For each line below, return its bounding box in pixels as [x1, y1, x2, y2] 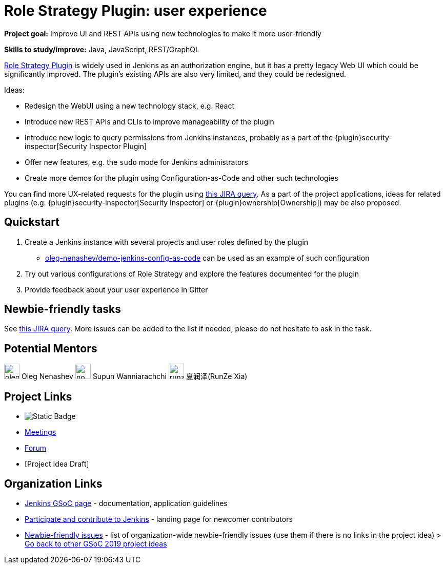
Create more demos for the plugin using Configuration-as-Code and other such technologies [25, 173, 338, 182]
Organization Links [4, 477, 103, 490]
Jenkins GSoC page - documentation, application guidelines [25, 498, 228, 508]
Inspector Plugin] [89, 141, 147, 151]
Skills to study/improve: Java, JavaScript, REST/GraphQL [4, 45, 199, 54]
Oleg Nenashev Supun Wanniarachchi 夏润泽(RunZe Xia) [21, 372, 248, 381]
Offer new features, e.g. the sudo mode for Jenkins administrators [25, 157, 248, 166]
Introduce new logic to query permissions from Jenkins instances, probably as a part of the [25, 133, 333, 142]
